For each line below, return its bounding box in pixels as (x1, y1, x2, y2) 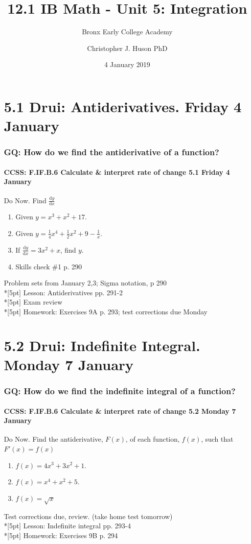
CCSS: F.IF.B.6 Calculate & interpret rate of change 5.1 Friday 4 (4, 166, 230, 177)
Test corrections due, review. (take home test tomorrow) (4, 511, 173, 521)
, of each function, (125, 434, 180, 444)
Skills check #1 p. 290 (15, 261, 82, 271)
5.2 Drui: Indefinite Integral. (4, 335, 201, 355)
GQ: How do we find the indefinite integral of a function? (4, 385, 236, 397)
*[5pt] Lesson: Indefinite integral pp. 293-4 (4, 520, 131, 531)
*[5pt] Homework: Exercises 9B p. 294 (4, 530, 118, 540)
